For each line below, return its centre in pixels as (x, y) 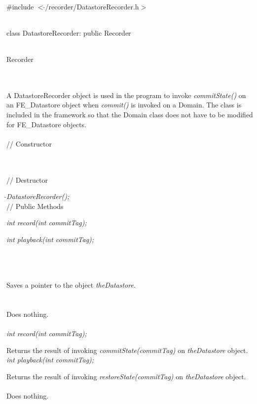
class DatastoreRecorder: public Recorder (69, 32)
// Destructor (27, 179)
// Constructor (29, 143)
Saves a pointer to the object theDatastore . (71, 285)
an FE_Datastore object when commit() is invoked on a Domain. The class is (124, 105)
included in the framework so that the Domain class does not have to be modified (130, 114)
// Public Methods (35, 206)
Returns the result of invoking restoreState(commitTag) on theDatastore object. (126, 376)
